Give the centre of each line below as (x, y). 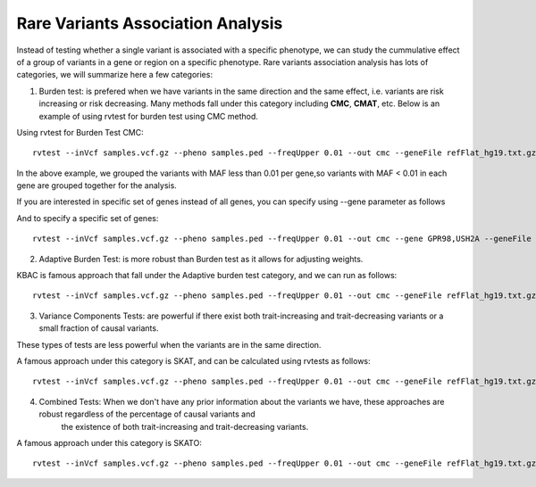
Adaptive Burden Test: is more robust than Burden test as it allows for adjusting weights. (201, 259)
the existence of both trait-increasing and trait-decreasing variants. (185, 426)
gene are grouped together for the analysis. (97, 186)
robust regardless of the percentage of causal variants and (147, 414)
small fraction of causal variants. (99, 328)
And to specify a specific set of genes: (88, 218)
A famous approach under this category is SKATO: (109, 442)
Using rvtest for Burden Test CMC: (80, 132)
